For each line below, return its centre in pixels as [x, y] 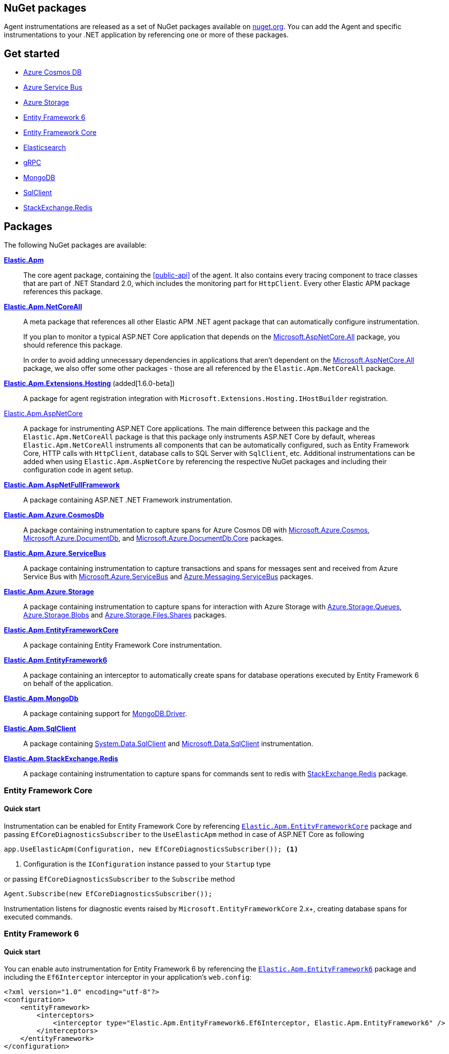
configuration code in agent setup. [78, 470]
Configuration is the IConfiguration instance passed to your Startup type [147, 864]
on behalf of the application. [68, 684]
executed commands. [38, 917]
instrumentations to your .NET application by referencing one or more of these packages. [146, 35]
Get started [32, 53]
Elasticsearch [45, 148]
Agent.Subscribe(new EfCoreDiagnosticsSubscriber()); [108, 894]
